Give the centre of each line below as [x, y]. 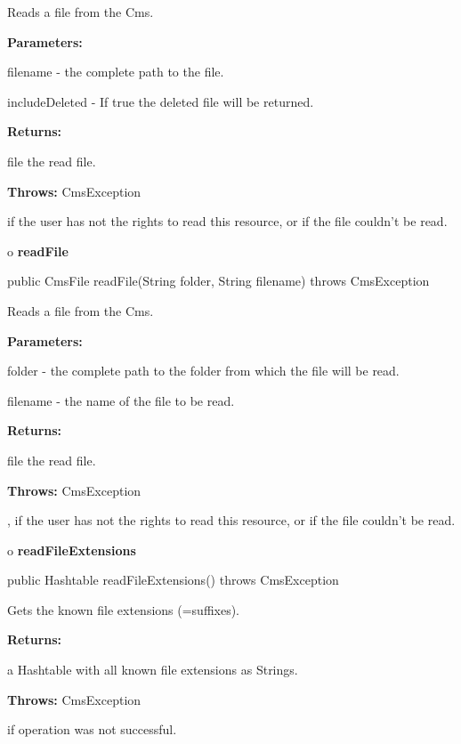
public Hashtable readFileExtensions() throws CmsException [173, 580]
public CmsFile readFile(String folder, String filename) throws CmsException [218, 281]
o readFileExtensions [72, 550]
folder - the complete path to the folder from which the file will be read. [203, 371]
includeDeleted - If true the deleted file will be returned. [161, 101]
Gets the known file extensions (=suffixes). [124, 609]
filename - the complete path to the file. [116, 72]
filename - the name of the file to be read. [121, 400]
